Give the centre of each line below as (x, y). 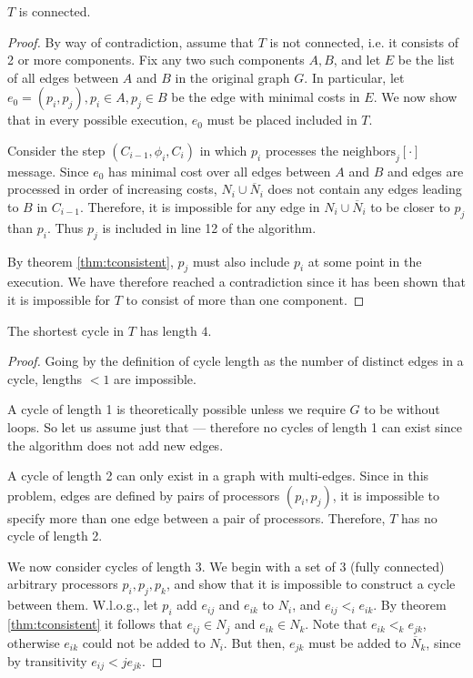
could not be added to (144, 642)
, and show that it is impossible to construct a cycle (311, 584)
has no (419, 517)
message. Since (48, 171)
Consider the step (56, 150)
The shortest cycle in (66, 330)
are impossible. (155, 378)
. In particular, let (354, 77)
